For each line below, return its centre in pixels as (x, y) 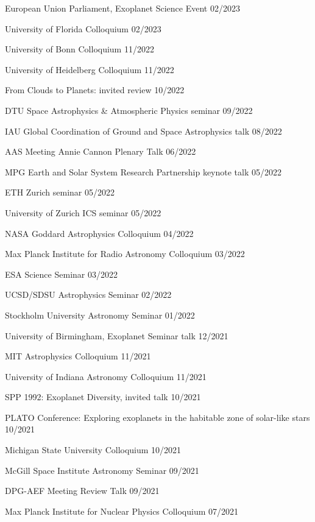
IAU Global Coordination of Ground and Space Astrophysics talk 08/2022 (143, 131)
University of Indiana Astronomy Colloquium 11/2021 (106, 376)
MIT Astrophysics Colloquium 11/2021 (78, 356)
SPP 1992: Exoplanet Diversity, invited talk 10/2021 (103, 397)
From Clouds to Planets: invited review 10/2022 (95, 90)
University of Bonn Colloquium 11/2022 (80, 49)
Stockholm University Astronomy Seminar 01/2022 (100, 315)
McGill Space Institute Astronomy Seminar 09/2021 (102, 470)
